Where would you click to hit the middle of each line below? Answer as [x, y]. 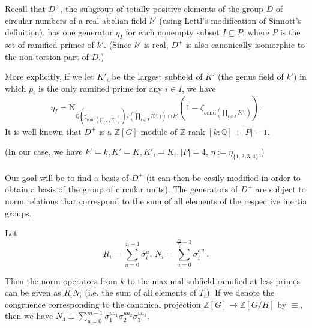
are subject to [280, 189]
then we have [29, 316]
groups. [18, 213]
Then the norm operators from [61, 280]
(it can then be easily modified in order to [223, 177]
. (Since [118, 44]
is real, [156, 44]
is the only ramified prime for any [100, 88]
